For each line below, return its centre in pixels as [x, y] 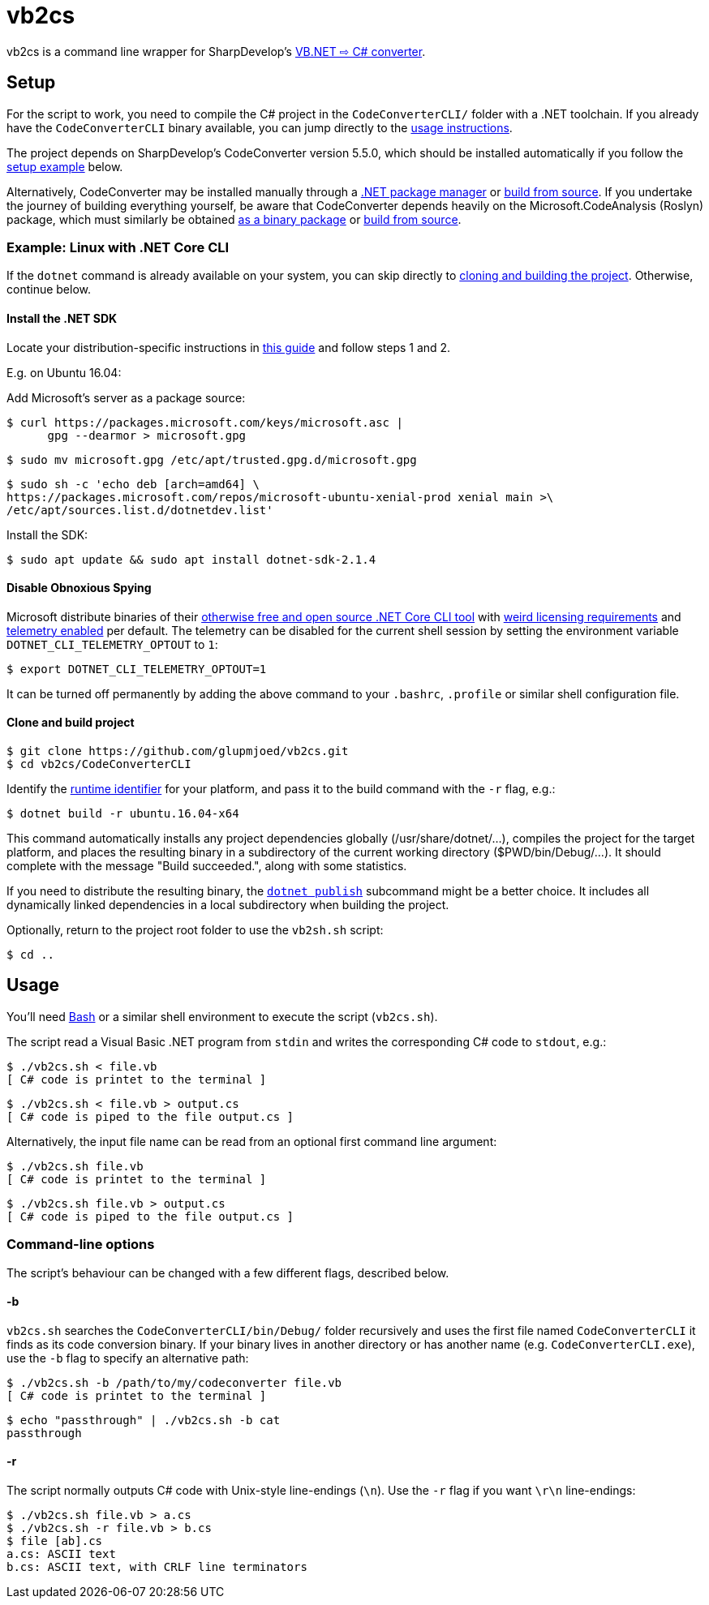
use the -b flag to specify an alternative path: [128, 1358]
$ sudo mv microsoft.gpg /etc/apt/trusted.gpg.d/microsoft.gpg [212, 459]
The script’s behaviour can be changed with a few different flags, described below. [228, 1272]
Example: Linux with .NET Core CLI [118, 247]
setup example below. [65, 166]
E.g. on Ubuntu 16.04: [64, 372]
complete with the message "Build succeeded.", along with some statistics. [207, 866]
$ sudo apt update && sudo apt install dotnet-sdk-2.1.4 [191, 559]
